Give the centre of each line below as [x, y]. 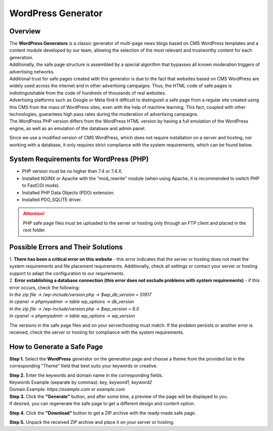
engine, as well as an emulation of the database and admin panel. [78, 128]
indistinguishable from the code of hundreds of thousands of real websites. [88, 93]
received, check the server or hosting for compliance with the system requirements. [97, 332]
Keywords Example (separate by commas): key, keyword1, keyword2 [81, 382]
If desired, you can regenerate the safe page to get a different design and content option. [102, 404]
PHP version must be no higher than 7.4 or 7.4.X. [73, 171]
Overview [25, 31]
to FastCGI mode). [41, 185]
